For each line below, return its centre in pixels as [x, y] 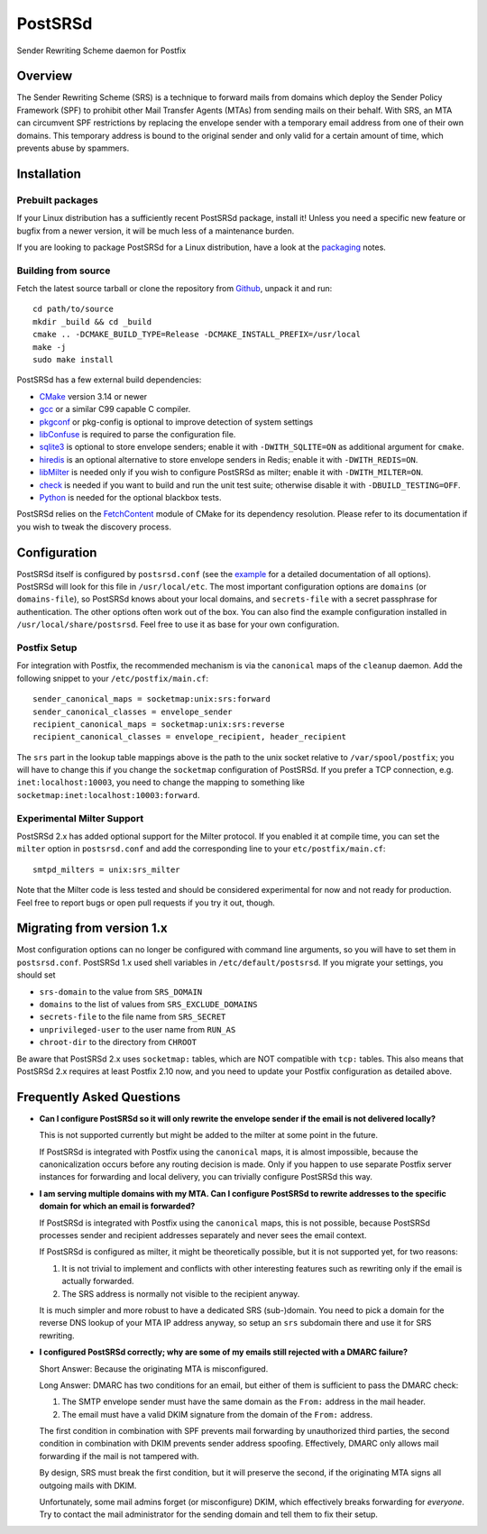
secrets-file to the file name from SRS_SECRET [133, 1017]
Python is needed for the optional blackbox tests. [130, 497]
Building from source [64, 271]
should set [36, 975]
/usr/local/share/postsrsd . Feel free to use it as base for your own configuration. [178, 625]
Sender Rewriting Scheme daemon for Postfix [101, 51]
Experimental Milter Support [80, 818]
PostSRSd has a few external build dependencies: [109, 380]
